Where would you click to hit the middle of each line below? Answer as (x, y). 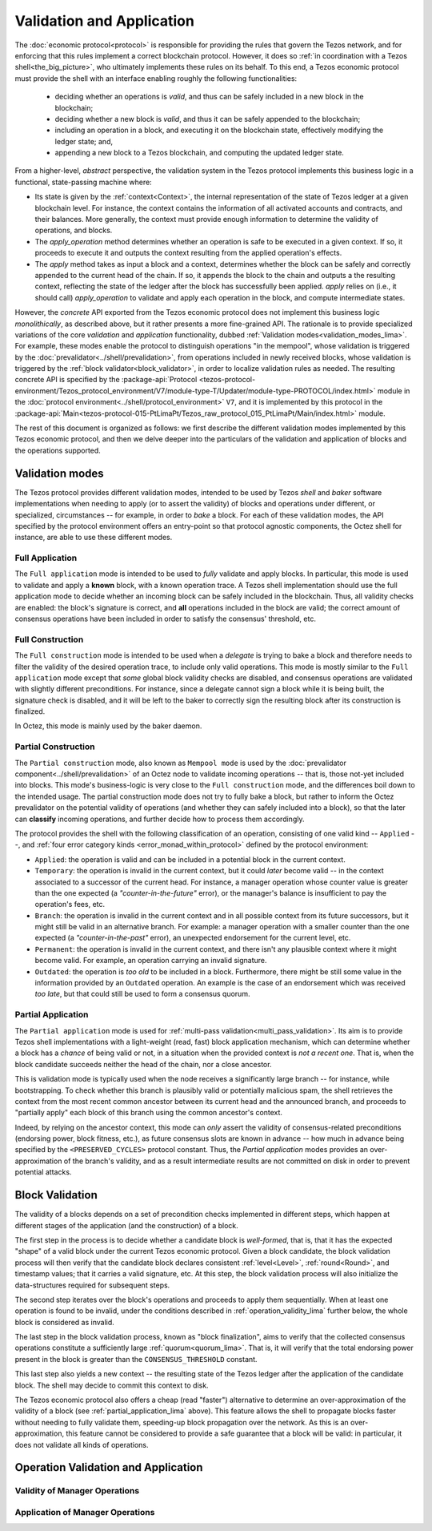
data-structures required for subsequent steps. (92, 1285)
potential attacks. (43, 1172)
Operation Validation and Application (109, 1467)
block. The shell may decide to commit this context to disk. (112, 1385)
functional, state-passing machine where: (83, 182)
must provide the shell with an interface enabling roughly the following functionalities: (156, 78)
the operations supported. (58, 450)
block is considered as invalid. (65, 1322)
